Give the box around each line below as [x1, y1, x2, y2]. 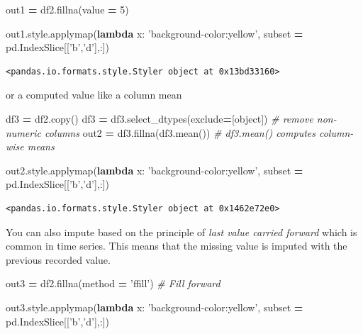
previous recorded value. [6, 252, 111, 267]
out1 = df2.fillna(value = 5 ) [6, 2, 129, 16]
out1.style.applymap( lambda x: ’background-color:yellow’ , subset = [6, 26, 303, 40]
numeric [6, 125, 41, 140]
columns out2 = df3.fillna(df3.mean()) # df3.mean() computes [44, 125, 315, 140]
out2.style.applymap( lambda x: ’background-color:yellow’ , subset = [6, 162, 303, 177]
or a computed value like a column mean [6, 87, 182, 102]
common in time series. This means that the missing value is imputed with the [6, 238, 347, 253]
